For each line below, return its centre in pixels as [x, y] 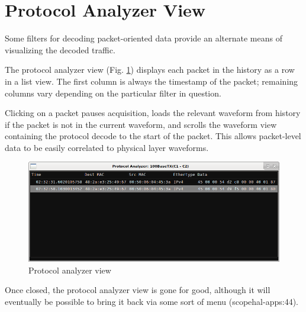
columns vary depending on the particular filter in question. [113, 93]
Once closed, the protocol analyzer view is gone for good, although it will [138, 290]
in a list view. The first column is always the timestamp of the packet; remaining [152, 81]
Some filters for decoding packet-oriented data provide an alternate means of [144, 38]
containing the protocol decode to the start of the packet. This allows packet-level [153, 136]
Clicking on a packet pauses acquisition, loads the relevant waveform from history [153, 113]
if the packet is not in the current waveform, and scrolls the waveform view [141, 124]
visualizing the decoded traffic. [60, 49]
